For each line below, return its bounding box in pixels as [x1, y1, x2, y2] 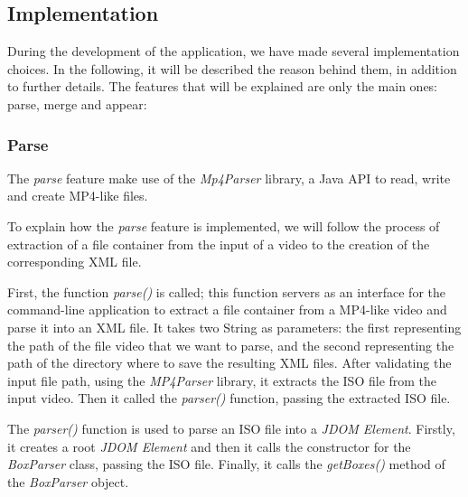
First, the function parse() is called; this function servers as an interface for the [7, 282, 445, 301]
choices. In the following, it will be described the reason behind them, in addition [7, 59, 457, 78]
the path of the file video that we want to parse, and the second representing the [7, 335, 454, 354]
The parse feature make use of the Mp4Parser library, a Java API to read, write [7, 168, 451, 187]
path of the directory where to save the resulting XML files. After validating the [7, 353, 452, 372]
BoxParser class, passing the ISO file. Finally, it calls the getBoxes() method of [7, 455, 445, 474]
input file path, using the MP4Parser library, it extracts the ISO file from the [7, 370, 437, 389]
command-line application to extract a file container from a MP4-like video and [7, 300, 447, 319]
